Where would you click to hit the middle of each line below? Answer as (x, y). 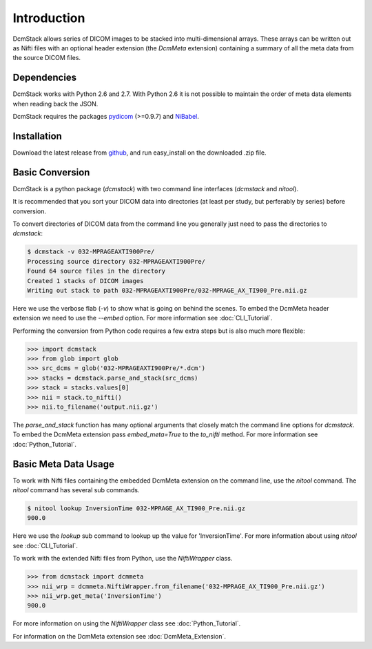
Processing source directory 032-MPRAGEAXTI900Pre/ (116, 261)
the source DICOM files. (47, 58)
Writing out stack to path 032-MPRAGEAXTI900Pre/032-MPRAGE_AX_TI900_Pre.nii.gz (167, 290)
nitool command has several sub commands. (76, 490)
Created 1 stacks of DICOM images (85, 281)
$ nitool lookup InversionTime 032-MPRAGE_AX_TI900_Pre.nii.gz (136, 508)
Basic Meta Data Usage (64, 464)
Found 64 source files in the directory (96, 271)
